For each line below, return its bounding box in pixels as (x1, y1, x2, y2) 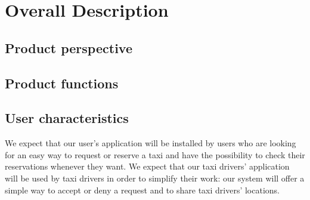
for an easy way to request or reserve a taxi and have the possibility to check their (5, 148, 305, 161)
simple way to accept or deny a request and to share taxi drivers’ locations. (5, 183, 280, 196)
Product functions (5, 73, 119, 92)
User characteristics (5, 109, 129, 127)
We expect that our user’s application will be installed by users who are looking (5, 137, 296, 149)
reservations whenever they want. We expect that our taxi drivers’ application (5, 160, 290, 173)
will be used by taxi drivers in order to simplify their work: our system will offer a (5, 171, 305, 184)
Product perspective (5, 38, 132, 57)
